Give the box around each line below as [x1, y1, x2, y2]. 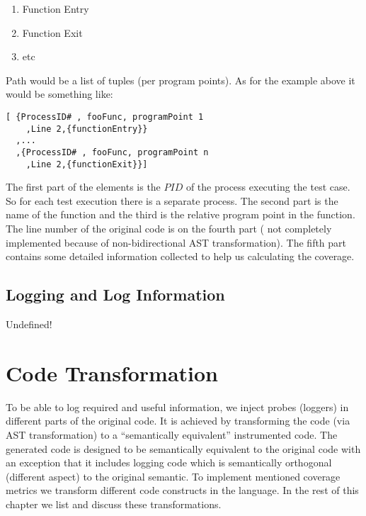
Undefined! [6, 317, 52, 332]
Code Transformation [6, 358, 218, 387]
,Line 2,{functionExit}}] [25, 159, 148, 169]
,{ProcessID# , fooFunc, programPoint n [16, 147, 209, 157]
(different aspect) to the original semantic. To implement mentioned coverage [6, 469, 341, 483]
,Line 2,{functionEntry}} [25, 123, 148, 134]
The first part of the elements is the [6, 179, 161, 194]
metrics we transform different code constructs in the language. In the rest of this [6, 483, 359, 498]
